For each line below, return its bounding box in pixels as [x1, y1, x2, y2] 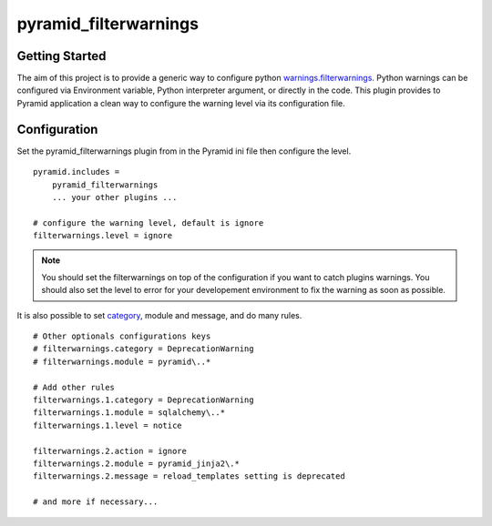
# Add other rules [33, 382, 116, 392]
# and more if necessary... [33, 497, 159, 507]
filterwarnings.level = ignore [33, 230, 173, 241]
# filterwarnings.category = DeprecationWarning [33, 344, 254, 354]
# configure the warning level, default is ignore [33, 217, 264, 228]
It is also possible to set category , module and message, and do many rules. [16, 309, 302, 320]
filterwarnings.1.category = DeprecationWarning [33, 395, 254, 405]
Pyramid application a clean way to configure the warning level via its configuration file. [16, 97, 345, 108]
